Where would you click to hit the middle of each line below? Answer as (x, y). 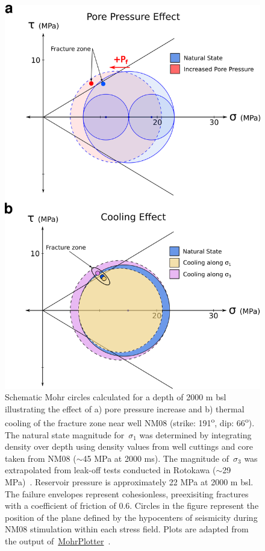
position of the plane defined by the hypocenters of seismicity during (131, 517)
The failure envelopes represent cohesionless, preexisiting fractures (127, 493)
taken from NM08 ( (41, 458)
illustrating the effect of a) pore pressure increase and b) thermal (125, 408)
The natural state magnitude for (65, 434)
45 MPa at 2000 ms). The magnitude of (156, 458)
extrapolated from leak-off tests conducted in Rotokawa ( (111, 470)
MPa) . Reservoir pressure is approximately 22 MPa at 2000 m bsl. (129, 482)
